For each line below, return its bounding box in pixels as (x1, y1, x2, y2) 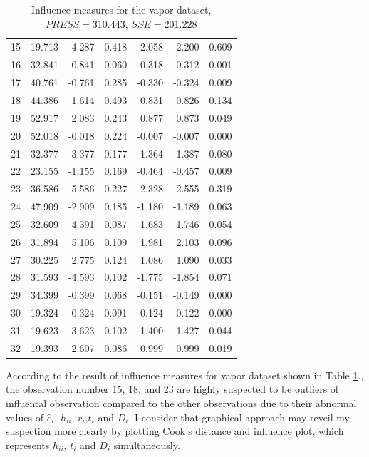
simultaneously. (113, 437, 180, 452)
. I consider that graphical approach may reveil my (128, 409, 350, 424)
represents (6, 437, 50, 452)
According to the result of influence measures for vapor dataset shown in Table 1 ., (6, 367, 364, 382)
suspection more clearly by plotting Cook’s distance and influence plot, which (6, 423, 344, 438)
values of (6, 409, 43, 424)
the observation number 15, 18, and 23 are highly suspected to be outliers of (6, 381, 339, 396)
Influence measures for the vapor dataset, (31, 2, 212, 16)
